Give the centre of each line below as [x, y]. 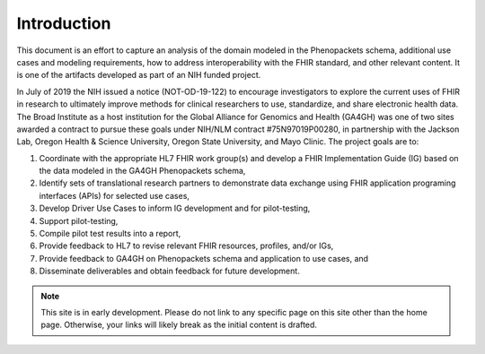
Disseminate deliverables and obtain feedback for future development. [169, 271]
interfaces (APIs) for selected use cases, [115, 195]
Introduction [64, 23]
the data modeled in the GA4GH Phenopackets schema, [142, 171]
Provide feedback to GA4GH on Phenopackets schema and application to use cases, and [203, 258]
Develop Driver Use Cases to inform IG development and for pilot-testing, [175, 208]
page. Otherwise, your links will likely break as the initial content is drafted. [179, 325]
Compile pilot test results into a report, [110, 234]
